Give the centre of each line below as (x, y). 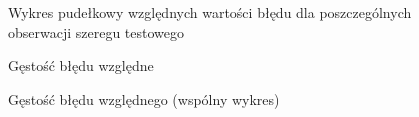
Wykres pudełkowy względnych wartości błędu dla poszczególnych (210, 12)
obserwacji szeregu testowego (96, 31)
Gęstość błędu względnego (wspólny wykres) (144, 98)
